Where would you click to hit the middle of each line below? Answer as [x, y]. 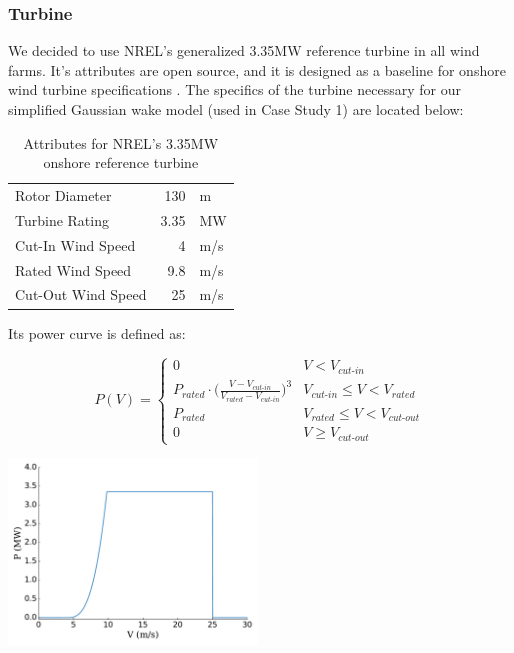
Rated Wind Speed [73, 269]
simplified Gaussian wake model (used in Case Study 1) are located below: [236, 109]
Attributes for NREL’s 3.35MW [121, 142]
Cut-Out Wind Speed [81, 294]
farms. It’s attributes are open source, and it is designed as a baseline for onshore [257, 69]
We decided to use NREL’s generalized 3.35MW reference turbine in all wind [244, 50]
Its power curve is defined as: [97, 332]
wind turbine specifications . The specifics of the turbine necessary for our [234, 89]
